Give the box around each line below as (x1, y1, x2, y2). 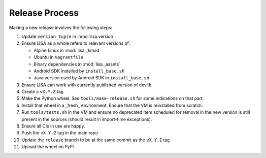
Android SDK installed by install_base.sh (33, 68, 125, 74)
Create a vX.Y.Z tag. (21, 89, 65, 95)
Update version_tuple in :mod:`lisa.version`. (21, 33, 116, 39)
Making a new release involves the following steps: (9, 25, 113, 31)
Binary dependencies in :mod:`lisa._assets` (33, 61, 121, 67)
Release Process (9, 7, 79, 18)
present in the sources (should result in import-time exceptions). (21, 116, 152, 122)
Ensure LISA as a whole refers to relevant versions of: (21, 40, 131, 46)
